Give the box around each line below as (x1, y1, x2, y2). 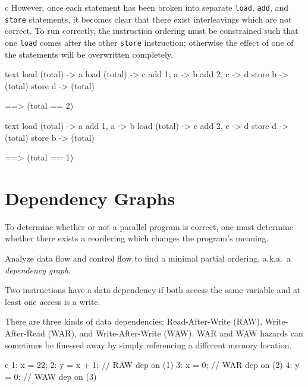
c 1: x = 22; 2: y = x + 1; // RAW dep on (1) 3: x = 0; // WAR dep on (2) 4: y (5, 358, 300, 371)
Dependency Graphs (5, 185, 175, 210)
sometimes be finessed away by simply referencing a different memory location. (5, 338, 292, 351)
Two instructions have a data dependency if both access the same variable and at (5, 284, 301, 296)
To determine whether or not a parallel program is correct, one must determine (5, 220, 294, 232)
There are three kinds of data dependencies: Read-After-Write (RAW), (5, 315, 262, 328)
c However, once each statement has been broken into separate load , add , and (5, 1, 289, 13)
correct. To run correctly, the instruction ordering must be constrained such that (5, 24, 298, 37)
